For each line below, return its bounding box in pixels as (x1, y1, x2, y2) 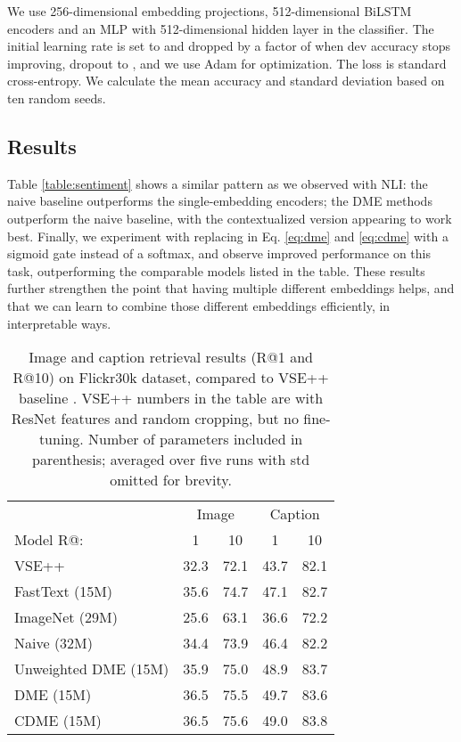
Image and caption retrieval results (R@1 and (29, 347, 313, 368)
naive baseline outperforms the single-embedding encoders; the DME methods (7, 192, 432, 210)
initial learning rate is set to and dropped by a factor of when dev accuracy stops (7, 37, 451, 55)
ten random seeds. (7, 88, 106, 107)
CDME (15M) (14, 710, 102, 731)
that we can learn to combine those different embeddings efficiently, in (7, 296, 391, 314)
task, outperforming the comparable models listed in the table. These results (7, 261, 425, 280)
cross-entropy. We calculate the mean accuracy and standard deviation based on (7, 71, 445, 90)
